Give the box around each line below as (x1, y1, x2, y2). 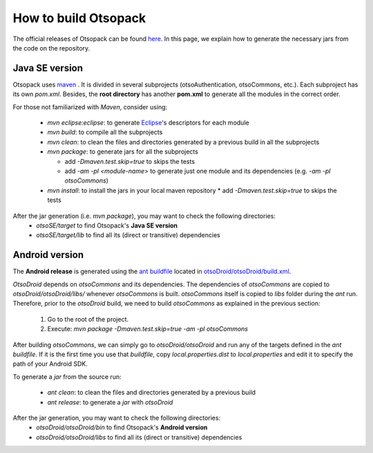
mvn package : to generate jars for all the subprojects (47, 147, 198, 156)
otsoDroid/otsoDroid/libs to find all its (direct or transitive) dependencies (36, 433, 242, 441)
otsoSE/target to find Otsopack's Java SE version (36, 221, 178, 230)
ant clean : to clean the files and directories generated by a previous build (47, 388, 256, 397)
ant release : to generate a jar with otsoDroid (47, 398, 173, 406)
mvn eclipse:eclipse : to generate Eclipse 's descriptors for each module (47, 118, 249, 127)
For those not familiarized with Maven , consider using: (12, 102, 168, 111)
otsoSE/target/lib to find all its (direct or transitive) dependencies (36, 231, 220, 239)
